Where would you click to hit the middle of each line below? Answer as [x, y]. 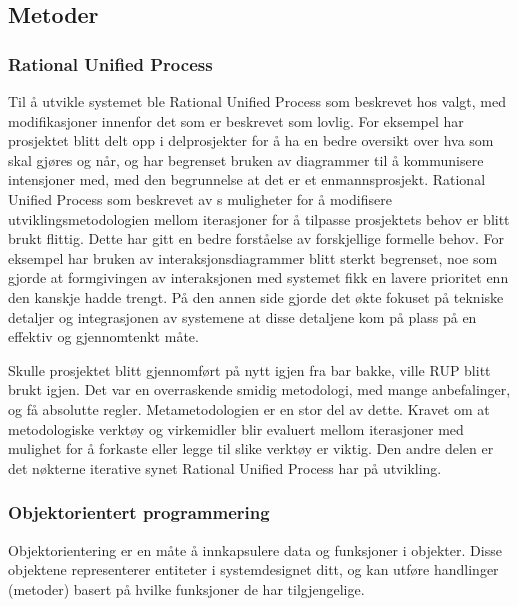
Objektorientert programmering [139, 512]
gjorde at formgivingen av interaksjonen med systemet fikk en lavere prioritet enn [258, 277]
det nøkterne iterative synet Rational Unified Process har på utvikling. [225, 467]
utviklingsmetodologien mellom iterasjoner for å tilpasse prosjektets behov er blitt [259, 218]
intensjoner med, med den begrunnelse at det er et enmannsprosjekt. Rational [247, 179]
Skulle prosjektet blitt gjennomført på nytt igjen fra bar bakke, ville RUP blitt [249, 369]
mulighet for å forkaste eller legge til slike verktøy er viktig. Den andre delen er [251, 448]
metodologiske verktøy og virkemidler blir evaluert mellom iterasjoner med [236, 428]
